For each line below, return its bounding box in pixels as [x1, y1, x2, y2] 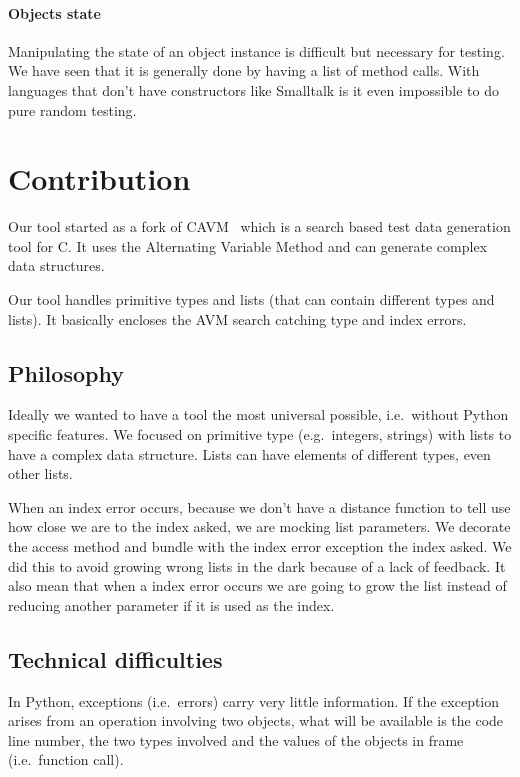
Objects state [8, 2, 101, 23]
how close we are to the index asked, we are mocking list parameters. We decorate [8, 516, 511, 537]
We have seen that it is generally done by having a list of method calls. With [8, 60, 480, 81]
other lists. [8, 463, 73, 484]
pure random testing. [8, 99, 137, 120]
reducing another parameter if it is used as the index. [8, 594, 335, 615]
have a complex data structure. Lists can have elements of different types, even [8, 443, 491, 464]
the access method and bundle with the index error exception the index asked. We [8, 536, 512, 557]
